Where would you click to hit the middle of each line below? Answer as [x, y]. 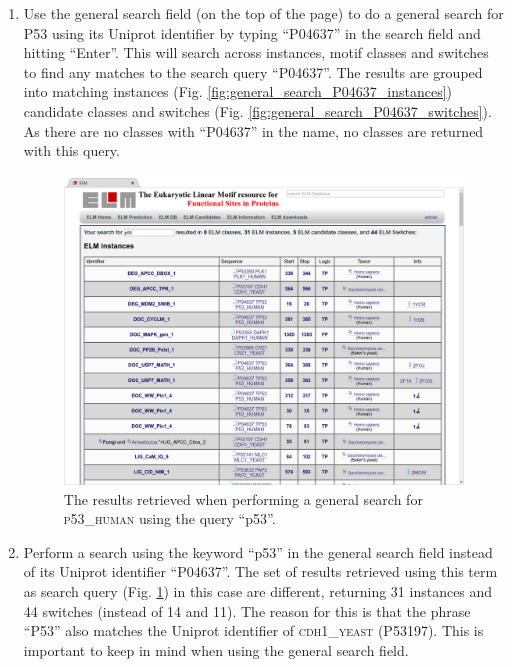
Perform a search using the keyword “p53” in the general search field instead [258, 551]
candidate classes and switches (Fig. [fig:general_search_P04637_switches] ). [257, 110]
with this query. [71, 150]
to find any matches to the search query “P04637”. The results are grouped [253, 71]
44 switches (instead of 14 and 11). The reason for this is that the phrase [247, 610]
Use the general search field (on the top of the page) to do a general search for [263, 13]
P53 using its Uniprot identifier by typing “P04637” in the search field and [252, 32]
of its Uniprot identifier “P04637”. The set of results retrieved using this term [260, 571]
